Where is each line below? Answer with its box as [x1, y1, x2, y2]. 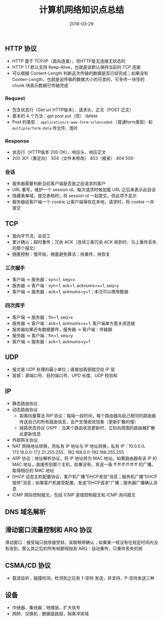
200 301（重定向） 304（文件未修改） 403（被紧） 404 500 [12, 155, 133, 161]
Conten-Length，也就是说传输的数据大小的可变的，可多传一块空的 [12, 77, 145, 82]
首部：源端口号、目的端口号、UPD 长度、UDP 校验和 [12, 372, 118, 378]
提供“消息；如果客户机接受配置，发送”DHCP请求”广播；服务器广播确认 [12, 480, 153, 485]
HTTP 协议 [5, 44, 37, 53]
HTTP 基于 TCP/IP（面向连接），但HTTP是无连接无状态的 [12, 58, 126, 64]
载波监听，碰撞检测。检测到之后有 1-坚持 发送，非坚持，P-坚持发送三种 [12, 575, 155, 581]
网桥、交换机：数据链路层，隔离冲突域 [12, 611, 89, 617]
